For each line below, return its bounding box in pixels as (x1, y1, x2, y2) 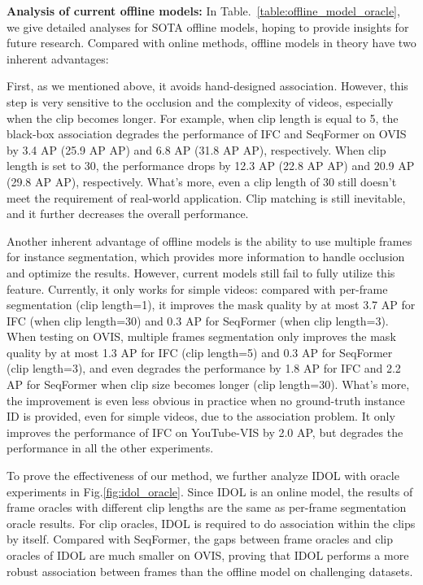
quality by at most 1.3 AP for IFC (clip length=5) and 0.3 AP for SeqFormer (7, 343, 393, 360)
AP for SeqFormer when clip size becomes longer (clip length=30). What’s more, (7, 376, 410, 393)
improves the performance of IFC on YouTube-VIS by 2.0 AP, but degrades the (7, 423, 403, 440)
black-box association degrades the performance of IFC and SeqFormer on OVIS (7, 125, 407, 142)
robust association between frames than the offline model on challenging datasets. (7, 562, 413, 579)
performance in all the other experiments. (7, 439, 214, 456)
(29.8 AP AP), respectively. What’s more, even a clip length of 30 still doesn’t (7, 172, 397, 190)
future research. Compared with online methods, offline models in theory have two (7, 34, 416, 51)
